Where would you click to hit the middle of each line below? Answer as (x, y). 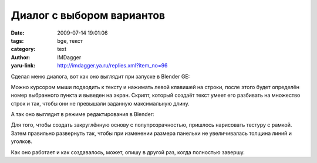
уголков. (21, 141)
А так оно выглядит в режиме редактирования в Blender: (83, 114)
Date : (18, 33)
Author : (21, 57)
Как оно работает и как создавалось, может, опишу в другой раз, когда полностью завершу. (128, 152)
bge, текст (70, 40)
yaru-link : (23, 66)
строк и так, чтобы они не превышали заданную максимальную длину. (100, 103)
